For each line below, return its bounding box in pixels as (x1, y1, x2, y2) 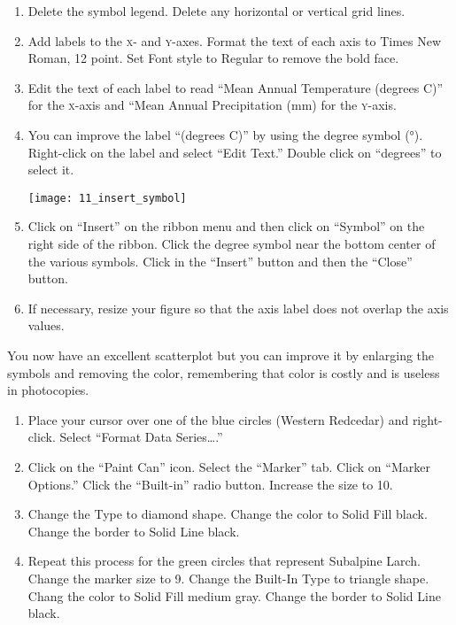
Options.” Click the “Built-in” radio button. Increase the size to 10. (27, 475, 393, 493)
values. (27, 316, 65, 335)
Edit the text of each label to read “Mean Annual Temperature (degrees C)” (27, 78, 444, 96)
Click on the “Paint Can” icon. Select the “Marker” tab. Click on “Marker (27, 457, 430, 475)
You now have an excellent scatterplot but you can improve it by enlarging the (7, 345, 435, 364)
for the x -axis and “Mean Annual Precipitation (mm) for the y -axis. (27, 96, 397, 114)
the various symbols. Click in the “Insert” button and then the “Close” (27, 251, 413, 270)
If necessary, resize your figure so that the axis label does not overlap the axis (27, 298, 449, 317)
